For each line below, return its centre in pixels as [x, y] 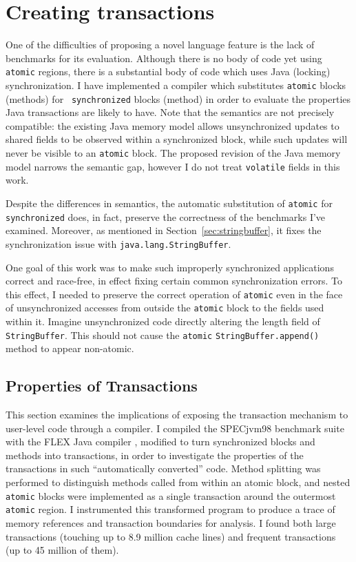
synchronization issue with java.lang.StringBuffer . [118, 243]
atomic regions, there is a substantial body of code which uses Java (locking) [168, 71]
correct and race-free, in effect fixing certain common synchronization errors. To [174, 281]
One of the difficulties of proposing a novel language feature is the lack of [160, 45]
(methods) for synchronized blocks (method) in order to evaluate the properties [178, 98]
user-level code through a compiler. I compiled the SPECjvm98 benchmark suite [175, 428]
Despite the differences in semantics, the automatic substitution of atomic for [169, 203]
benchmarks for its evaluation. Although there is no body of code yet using [164, 58]
